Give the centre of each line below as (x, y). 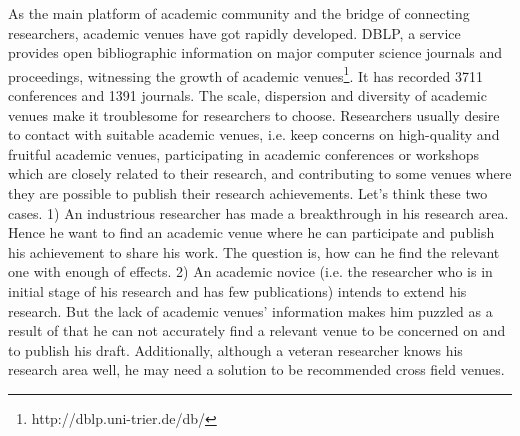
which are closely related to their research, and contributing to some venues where (260, 173)
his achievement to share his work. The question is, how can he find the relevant (254, 251)
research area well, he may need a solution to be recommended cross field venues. (256, 369)
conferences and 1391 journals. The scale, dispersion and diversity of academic (247, 95)
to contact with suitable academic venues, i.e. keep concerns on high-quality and (254, 134)
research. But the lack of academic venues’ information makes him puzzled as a (250, 310)
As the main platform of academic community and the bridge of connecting (239, 13)
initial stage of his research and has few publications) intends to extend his (237, 290)
